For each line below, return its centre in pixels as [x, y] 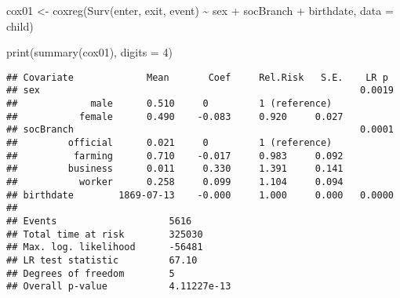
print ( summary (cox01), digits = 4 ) [89, 52]
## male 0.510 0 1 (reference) [169, 104]
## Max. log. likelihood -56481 [105, 247]
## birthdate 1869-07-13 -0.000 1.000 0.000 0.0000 [200, 195]
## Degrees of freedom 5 [91, 273]
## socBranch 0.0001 [200, 130]
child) [20, 25]
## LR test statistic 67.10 [102, 260]
